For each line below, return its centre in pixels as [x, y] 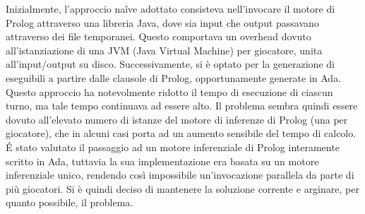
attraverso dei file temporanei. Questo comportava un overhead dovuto [158, 36]
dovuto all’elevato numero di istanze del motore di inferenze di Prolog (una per [177, 119]
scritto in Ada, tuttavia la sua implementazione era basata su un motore [162, 161]
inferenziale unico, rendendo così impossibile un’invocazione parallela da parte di [180, 175]
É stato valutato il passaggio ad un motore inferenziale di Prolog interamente [173, 147]
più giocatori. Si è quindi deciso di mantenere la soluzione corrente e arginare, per [182, 188]
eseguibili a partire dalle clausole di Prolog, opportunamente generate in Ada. [174, 77]
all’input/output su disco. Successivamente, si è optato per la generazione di [170, 64]
